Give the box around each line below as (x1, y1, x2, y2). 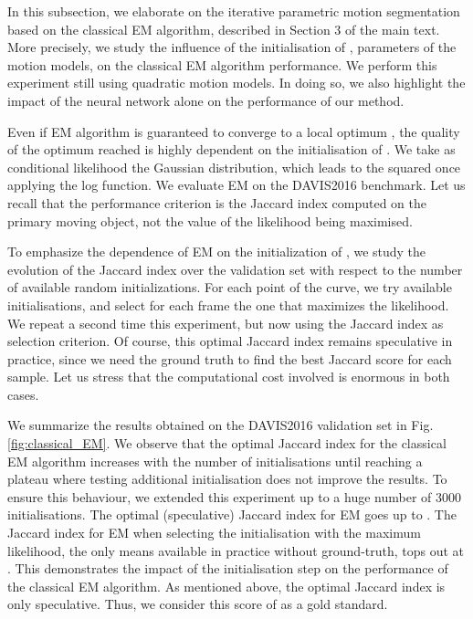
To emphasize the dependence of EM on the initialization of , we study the (7, 242, 426, 261)
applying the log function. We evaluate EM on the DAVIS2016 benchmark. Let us (7, 175, 466, 194)
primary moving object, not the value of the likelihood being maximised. (7, 211, 413, 230)
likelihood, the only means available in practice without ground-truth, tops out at (7, 540, 465, 560)
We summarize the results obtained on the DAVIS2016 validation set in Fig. (7, 415, 434, 435)
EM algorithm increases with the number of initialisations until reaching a (7, 451, 423, 470)
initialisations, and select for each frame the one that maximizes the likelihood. (7, 295, 449, 314)
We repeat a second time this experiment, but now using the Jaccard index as (7, 313, 444, 332)
